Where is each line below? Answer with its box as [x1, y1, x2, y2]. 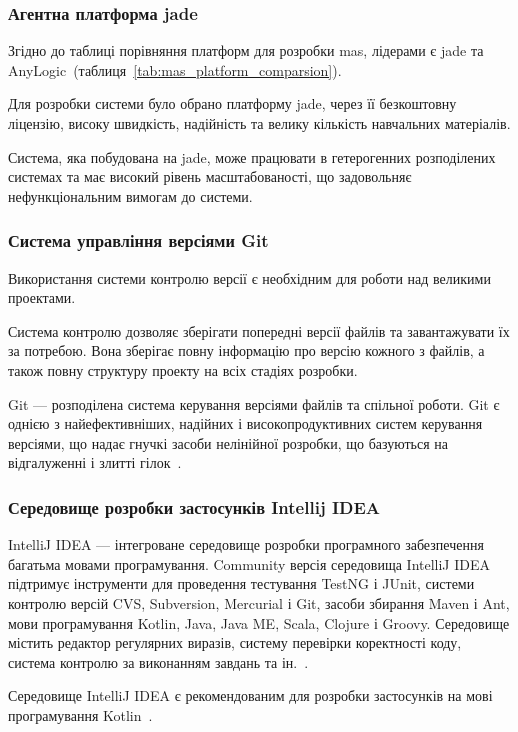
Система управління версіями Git [8, 228, 269, 253]
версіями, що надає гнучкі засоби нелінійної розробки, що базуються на [8, 432, 449, 453]
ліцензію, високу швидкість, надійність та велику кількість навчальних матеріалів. [8, 113, 511, 133]
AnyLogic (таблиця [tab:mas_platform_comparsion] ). [8, 59, 342, 80]
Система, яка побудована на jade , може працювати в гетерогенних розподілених [8, 146, 496, 167]
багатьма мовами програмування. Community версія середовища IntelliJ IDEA [8, 553, 491, 574]
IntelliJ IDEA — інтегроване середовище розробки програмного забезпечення [8, 534, 484, 555]
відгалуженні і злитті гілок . [8, 452, 182, 473]
